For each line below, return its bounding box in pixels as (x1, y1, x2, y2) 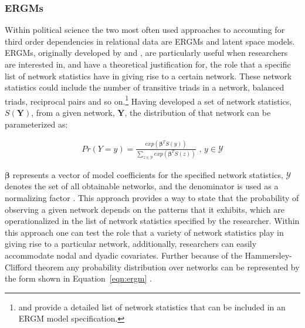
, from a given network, (31, 106, 115, 119)
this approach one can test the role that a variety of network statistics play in (5, 226, 284, 238)
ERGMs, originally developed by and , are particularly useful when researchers (5, 46, 288, 59)
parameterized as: (5, 118, 68, 130)
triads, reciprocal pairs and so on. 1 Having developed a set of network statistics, (5, 93, 292, 107)
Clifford (5, 260, 32, 273)
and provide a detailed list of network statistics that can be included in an (18, 300, 286, 313)
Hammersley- (245, 249, 292, 261)
